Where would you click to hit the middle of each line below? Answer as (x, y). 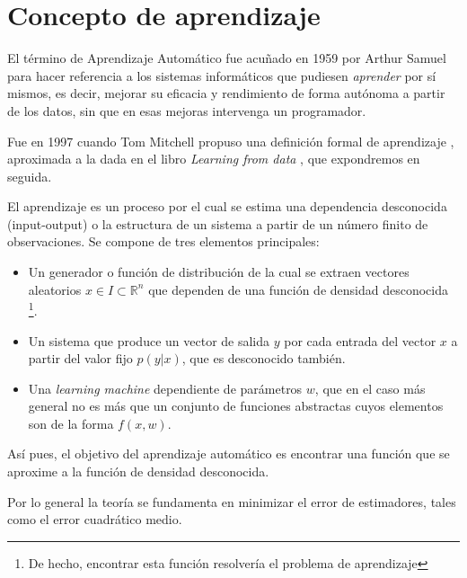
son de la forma (71, 423)
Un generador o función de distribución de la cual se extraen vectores (219, 272)
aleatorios (55, 289)
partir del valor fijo (80, 358)
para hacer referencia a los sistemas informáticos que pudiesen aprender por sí (222, 75)
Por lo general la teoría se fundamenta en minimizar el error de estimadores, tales (232, 501)
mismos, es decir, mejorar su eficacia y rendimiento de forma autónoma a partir (226, 93)
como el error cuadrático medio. (95, 519)
